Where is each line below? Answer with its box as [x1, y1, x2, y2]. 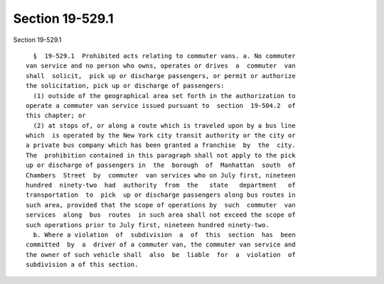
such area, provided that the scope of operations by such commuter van [26, 201, 296, 209]
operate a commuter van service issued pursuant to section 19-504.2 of [26, 102, 296, 109]
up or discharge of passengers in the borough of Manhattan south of [26, 161, 296, 170]
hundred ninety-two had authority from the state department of [26, 181, 296, 190]
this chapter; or [26, 111, 86, 120]
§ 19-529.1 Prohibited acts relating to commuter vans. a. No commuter [33, 52, 296, 60]
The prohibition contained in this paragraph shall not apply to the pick [26, 151, 296, 159]
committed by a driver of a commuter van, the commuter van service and [26, 241, 296, 248]
